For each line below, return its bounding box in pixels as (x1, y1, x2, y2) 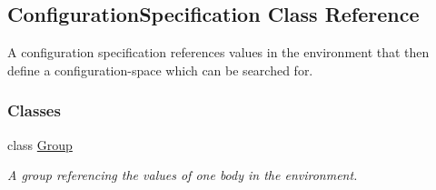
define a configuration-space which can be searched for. (7, 60, 313, 79)
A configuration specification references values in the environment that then (7, 43, 430, 62)
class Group (7, 135, 73, 154)
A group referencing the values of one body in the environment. (7, 165, 358, 185)
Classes (7, 99, 61, 122)
